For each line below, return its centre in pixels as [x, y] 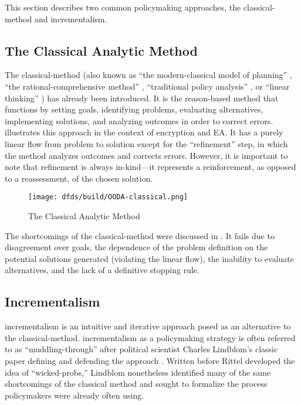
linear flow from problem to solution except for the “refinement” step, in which [146, 143]
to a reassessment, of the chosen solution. [79, 178]
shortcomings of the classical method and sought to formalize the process [136, 384]
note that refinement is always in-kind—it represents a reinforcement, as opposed [150, 167]
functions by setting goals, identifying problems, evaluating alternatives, [134, 109]
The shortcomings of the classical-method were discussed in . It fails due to [140, 235]
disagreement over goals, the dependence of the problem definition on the [136, 247]
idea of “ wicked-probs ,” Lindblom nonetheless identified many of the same [138, 372]
